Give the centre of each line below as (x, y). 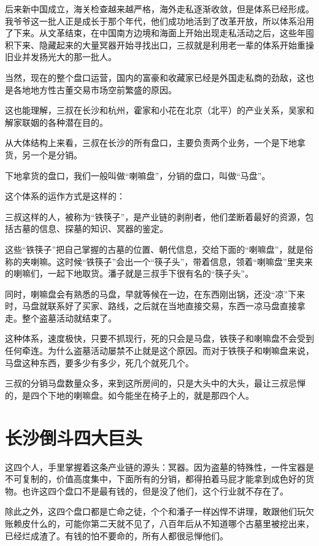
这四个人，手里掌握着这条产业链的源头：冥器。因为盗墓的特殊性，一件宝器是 (159, 467)
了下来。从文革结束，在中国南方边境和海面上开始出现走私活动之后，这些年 (155, 33)
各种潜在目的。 (78, 122)
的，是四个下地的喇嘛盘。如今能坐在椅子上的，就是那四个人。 (129, 395)
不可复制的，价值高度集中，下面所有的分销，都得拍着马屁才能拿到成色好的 (155, 479)
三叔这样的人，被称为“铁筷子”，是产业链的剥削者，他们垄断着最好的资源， (155, 216)
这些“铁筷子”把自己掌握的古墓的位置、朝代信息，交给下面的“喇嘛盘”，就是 (155, 249)
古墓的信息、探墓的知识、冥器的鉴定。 (90, 229)
